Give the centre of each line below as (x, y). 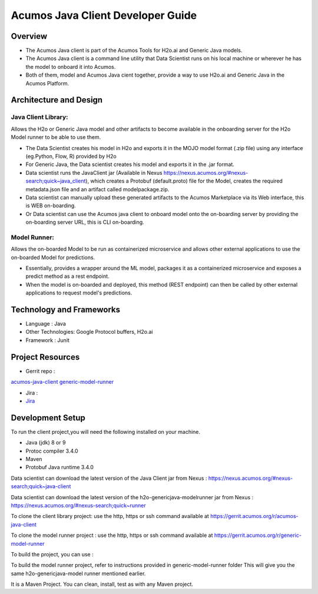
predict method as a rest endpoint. (67, 276)
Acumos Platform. (47, 83)
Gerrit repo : (40, 371)
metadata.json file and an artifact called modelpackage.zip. (97, 189)
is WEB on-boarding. (51, 205)
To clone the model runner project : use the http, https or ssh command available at (112, 535)
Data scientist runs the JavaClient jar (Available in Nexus (94, 172)
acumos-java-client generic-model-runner (62, 382)
